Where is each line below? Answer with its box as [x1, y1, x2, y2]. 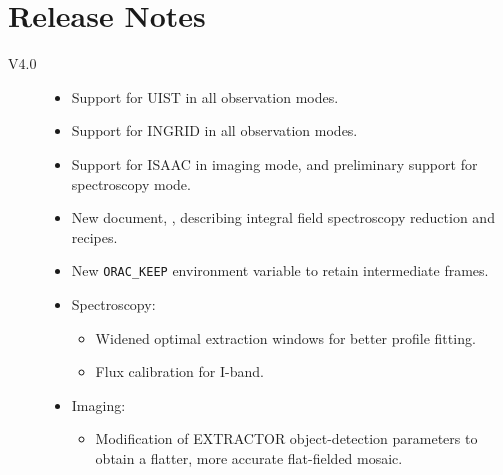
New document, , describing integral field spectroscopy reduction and [71, 207, 495, 228]
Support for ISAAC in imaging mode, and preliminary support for [71, 153, 478, 174]
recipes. [71, 226, 118, 247]
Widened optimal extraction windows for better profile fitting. [95, 327, 476, 348]
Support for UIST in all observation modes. [71, 86, 339, 107]
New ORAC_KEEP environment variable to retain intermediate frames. [71, 260, 489, 281]
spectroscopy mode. [71, 173, 191, 194]
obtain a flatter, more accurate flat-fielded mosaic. [95, 447, 403, 468]
